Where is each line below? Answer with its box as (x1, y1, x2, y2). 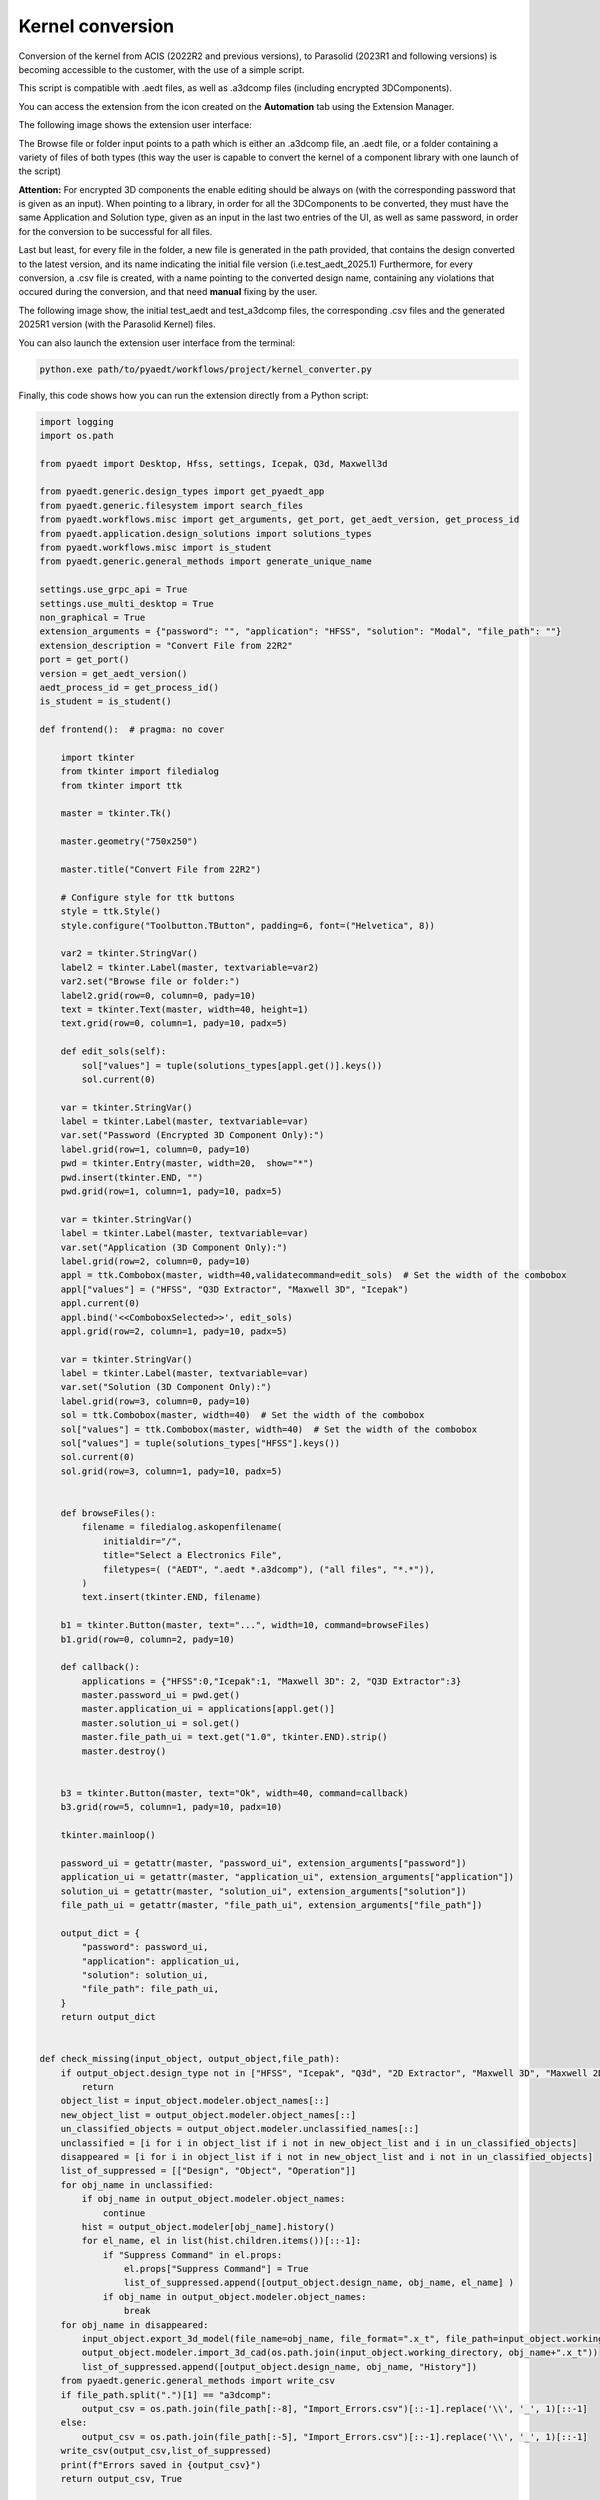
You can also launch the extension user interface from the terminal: (18, 336, 296, 349)
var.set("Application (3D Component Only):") (60, 1241, 288, 1253)
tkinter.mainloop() (60, 1829, 157, 1840)
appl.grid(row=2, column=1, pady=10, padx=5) (60, 1325, 288, 1337)
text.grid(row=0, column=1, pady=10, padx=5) (60, 1018, 288, 1029)
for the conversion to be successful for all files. (18, 225, 213, 237)
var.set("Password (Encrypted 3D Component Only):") (60, 1130, 325, 1141)
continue (102, 2207, 146, 2219)
